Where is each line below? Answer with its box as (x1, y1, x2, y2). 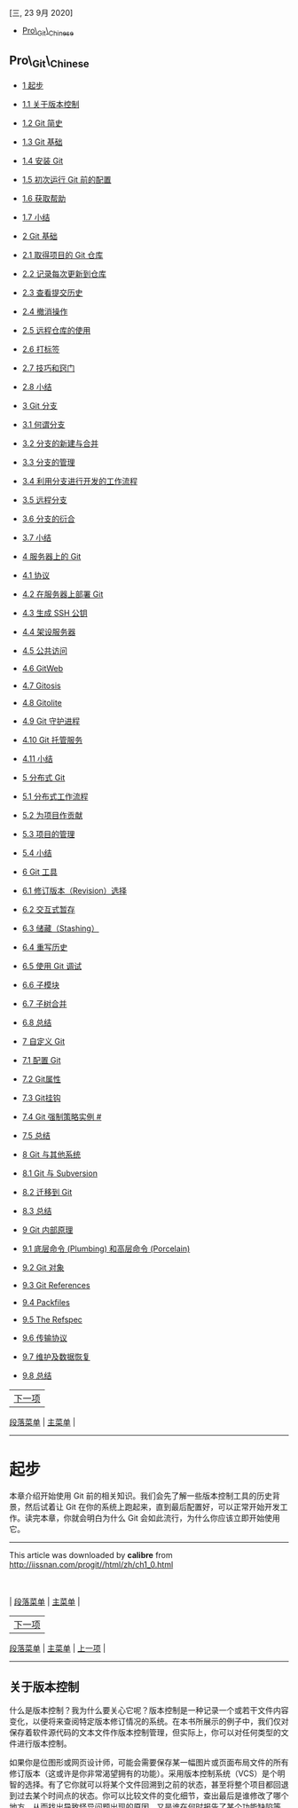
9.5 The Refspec (21, 1314, 82, 1325)
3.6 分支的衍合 (21, 513, 75, 524)
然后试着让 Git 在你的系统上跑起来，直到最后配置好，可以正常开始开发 (24, 1501, 281, 1512)
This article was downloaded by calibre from (9, 1549, 173, 1560)
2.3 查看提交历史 (21, 287, 83, 298)
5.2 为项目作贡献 (21, 810, 83, 820)
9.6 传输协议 (21, 1332, 68, 1342)
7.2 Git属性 (21, 1073, 61, 1084)
